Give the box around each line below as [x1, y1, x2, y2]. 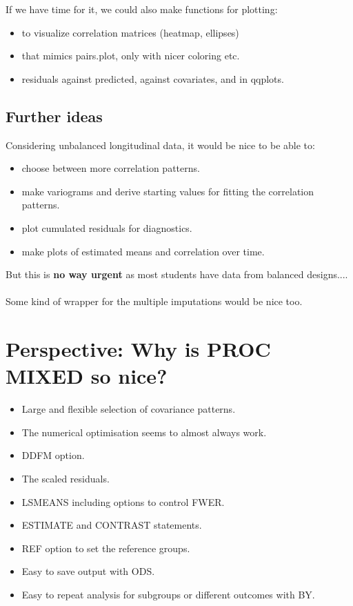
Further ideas [6, 105, 103, 126]
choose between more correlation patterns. [21, 161, 200, 175]
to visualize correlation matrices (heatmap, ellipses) [21, 25, 239, 39]
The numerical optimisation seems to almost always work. [21, 424, 267, 439]
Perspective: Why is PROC [6, 335, 271, 363]
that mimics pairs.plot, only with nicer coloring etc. [21, 48, 240, 63]
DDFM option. [21, 448, 85, 462]
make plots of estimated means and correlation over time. [21, 244, 265, 258]
